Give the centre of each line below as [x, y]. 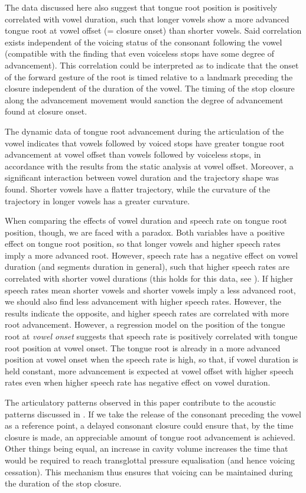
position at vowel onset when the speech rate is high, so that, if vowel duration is [152, 359]
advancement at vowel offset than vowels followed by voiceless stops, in [133, 154]
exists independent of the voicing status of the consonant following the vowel [144, 42]
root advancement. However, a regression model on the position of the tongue [145, 324]
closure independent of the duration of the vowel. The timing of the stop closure [150, 88]
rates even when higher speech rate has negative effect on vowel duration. [138, 382]
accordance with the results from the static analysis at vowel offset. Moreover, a [149, 166]
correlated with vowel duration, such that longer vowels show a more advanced [147, 19]
